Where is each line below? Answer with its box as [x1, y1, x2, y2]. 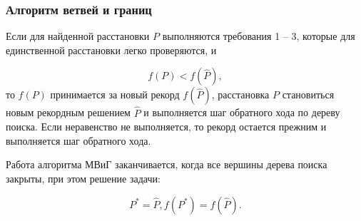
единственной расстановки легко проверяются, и [6, 42, 217, 57]
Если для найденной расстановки [6, 29, 150, 43]
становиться [282, 87, 335, 102]
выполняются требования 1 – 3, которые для [162, 29, 355, 43]
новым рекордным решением [6, 105, 131, 120]
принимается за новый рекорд [50, 87, 180, 102]
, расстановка [211, 87, 270, 102]
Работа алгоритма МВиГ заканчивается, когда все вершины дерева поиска [6, 157, 327, 172]
